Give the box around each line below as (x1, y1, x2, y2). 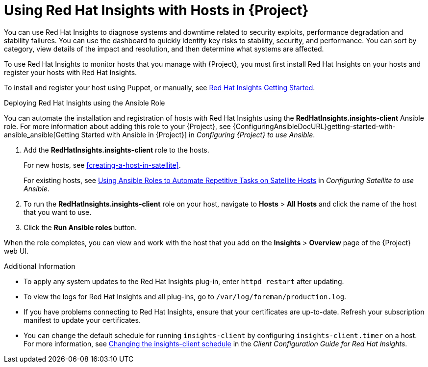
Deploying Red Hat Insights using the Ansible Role (4, 98, 165, 107)
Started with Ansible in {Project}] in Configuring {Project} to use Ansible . (81, 130, 315, 139)
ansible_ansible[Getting (4, 130, 79, 139)
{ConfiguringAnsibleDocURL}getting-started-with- (232, 122, 396, 131)
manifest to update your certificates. (24, 315, 141, 324)
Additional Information (4, 262, 76, 270)
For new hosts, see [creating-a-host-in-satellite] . (24, 160, 181, 169)
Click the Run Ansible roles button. (24, 223, 137, 232)
